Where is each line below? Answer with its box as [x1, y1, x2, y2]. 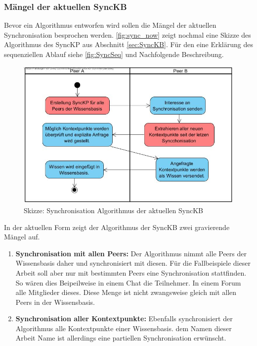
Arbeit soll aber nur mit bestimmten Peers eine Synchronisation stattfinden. [15, 267, 247, 278]
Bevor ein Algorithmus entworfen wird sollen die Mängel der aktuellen [4, 20, 216, 30]
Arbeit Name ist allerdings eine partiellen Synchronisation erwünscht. [15, 333, 226, 343]
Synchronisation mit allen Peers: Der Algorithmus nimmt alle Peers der [15, 248, 247, 258]
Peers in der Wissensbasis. [15, 296, 95, 307]
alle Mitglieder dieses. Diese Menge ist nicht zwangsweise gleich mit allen [15, 287, 237, 297]
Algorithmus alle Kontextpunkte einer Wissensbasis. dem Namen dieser [15, 323, 232, 333]
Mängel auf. [4, 231, 40, 242]
